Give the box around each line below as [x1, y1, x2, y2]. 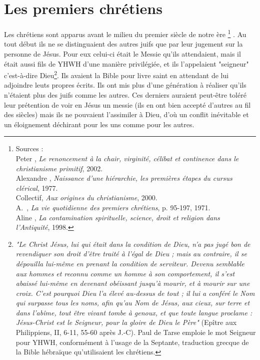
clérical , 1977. [15, 182, 58, 193]
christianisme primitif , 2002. [15, 163, 103, 173]
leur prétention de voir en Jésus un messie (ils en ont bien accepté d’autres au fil [4, 99, 251, 110]
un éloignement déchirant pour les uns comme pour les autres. [4, 119, 194, 129]
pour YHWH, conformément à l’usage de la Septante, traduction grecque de [15, 336, 249, 347]
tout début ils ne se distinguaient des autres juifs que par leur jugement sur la [4, 39, 243, 49]
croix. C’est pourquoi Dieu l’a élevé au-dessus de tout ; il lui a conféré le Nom [15, 287, 255, 298]
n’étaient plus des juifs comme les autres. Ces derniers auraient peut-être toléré [4, 90, 246, 100]
